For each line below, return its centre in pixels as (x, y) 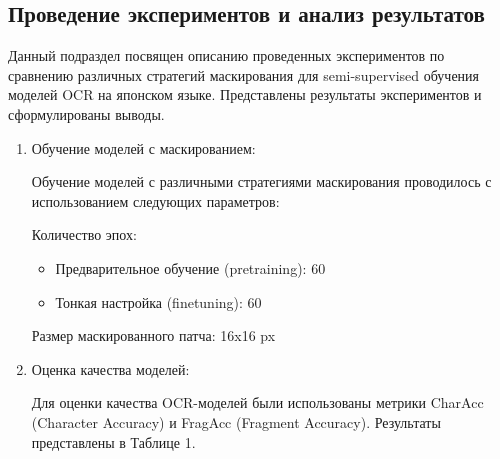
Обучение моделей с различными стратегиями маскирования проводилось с (261, 181)
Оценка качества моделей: (110, 368)
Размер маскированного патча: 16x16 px (153, 335)
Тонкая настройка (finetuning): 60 (158, 301)
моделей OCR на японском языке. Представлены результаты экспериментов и (245, 94)
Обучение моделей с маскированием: (143, 147)
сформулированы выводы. (86, 113)
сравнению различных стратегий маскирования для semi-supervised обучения (244, 74)
